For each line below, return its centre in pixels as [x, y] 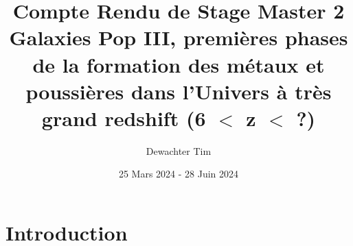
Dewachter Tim [179, 150]
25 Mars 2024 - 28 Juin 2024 [179, 174]
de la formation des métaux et [179, 64]
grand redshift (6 [124, 118]
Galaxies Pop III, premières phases [179, 37]
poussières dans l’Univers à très [179, 91]
